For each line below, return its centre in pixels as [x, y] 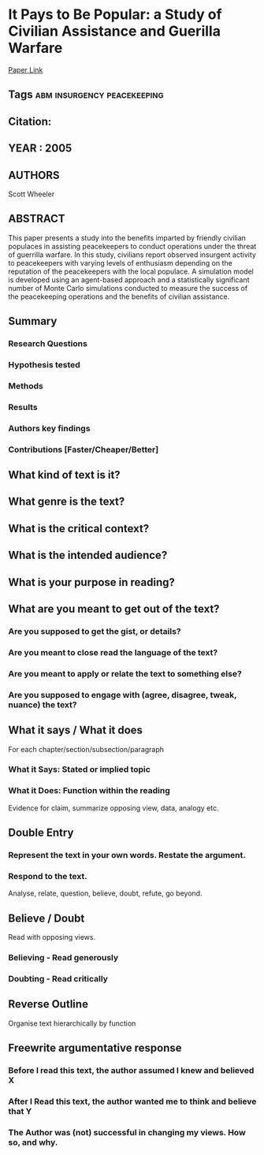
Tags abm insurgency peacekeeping [86, 95]
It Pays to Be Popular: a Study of [115, 15]
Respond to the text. [48, 876]
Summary [33, 321]
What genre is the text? [67, 502]
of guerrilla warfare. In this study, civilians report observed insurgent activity [132, 255]
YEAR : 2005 [40, 149]
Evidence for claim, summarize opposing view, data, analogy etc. [113, 808]
